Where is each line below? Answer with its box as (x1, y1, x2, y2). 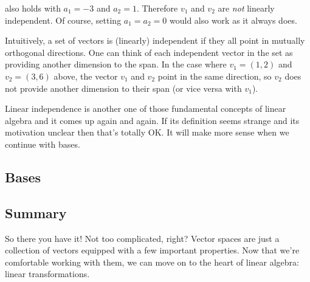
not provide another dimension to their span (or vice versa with (5, 81, 242, 94)
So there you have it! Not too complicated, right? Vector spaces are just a (5, 232, 280, 244)
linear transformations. (5, 267, 90, 280)
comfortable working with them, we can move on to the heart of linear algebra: (5, 255, 299, 268)
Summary (5, 203, 67, 222)
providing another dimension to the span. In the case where (5, 58, 227, 70)
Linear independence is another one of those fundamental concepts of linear (5, 102, 286, 115)
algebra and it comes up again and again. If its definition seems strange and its (5, 114, 300, 126)
